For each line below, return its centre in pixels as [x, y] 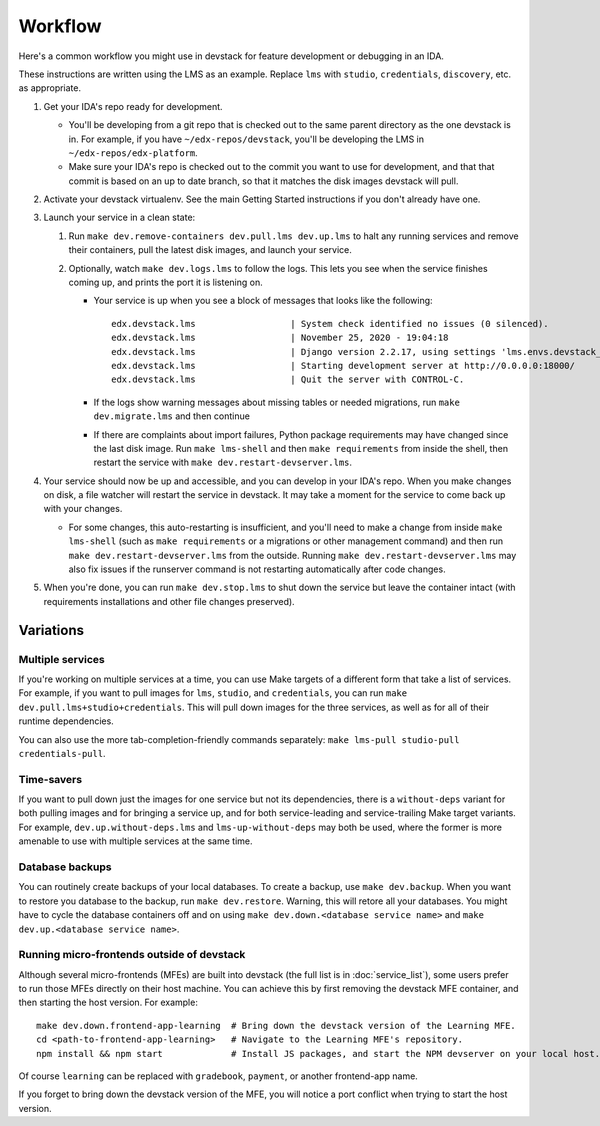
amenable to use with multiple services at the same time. [136, 841]
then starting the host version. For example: [108, 1002]
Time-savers [50, 779]
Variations [51, 630]
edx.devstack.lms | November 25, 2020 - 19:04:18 [280, 338]
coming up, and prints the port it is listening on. [166, 282]
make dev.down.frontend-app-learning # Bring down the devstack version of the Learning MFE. [276, 1025]
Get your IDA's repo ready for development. [133, 106]
